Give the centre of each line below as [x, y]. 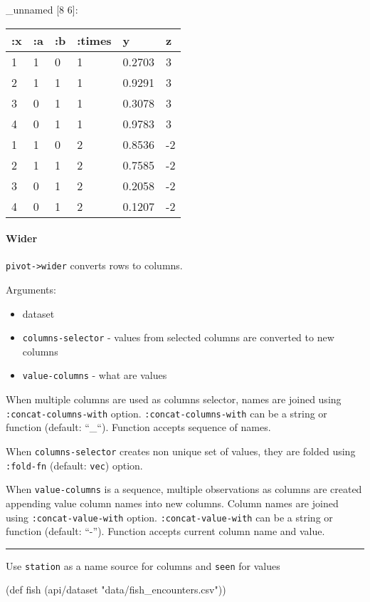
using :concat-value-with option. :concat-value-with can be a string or [169, 517]
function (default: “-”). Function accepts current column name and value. [165, 531]
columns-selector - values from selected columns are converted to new [178, 337]
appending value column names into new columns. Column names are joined [172, 503]
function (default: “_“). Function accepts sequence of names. [138, 427]
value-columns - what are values [95, 375]
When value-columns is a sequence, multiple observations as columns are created [184, 489]
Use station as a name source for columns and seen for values [143, 565]
